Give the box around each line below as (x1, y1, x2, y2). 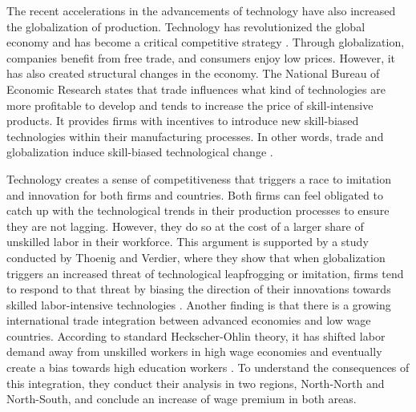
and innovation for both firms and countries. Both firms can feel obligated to (6, 186, 384, 203)
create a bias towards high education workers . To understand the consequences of (6, 359, 410, 376)
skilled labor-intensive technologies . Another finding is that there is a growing (6, 296, 391, 313)
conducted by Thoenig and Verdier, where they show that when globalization (6, 248, 386, 265)
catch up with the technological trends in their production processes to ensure (6, 202, 390, 219)
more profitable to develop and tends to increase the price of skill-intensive (6, 96, 374, 113)
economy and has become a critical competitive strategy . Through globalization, (6, 34, 405, 50)
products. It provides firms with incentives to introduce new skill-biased (6, 112, 359, 129)
